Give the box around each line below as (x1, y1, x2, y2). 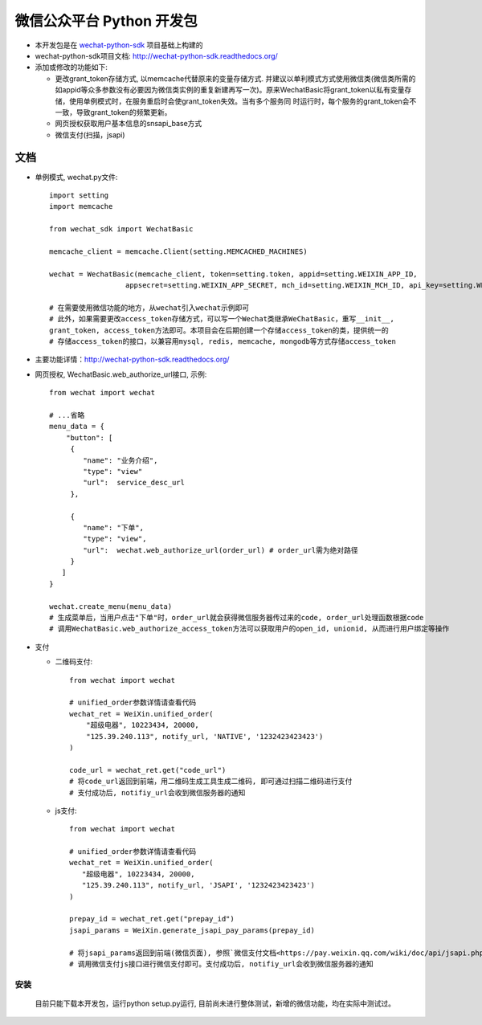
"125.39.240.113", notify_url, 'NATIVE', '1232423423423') (85, 732, 324, 741)
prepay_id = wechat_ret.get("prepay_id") (69, 914, 235, 924)
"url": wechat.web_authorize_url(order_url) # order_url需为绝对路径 (83, 545, 359, 554)
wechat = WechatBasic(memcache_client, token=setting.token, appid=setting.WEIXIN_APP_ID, (49, 269, 418, 279)
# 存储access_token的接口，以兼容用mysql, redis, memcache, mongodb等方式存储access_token (49, 337, 397, 346)
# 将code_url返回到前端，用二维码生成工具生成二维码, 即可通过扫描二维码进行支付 (69, 777, 353, 786)
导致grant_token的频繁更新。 (76, 107, 172, 116)
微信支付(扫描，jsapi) (55, 129, 125, 140)
